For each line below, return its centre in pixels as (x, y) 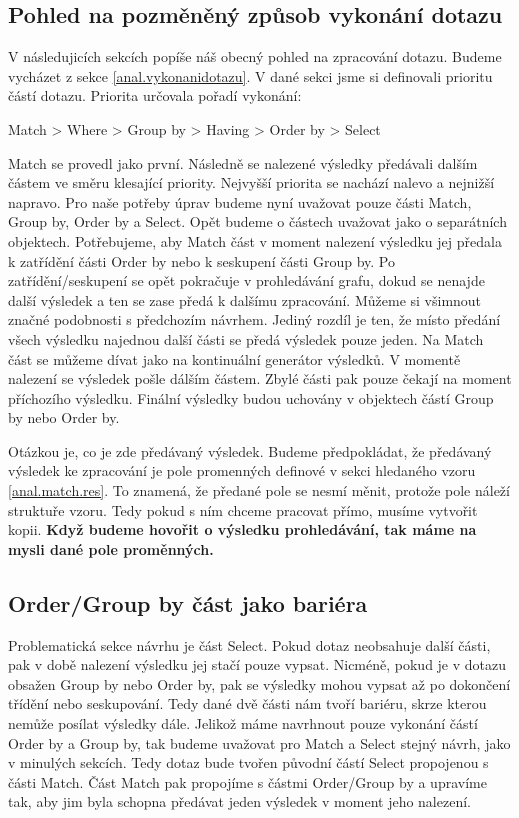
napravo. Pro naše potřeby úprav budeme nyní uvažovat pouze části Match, (240, 201)
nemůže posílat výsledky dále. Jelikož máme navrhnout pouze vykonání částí (243, 723)
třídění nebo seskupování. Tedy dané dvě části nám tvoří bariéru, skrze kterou (247, 703)
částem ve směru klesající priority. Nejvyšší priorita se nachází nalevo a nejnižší (251, 182)
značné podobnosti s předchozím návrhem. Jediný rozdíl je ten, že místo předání (254, 319)
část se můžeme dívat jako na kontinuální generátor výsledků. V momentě (234, 358)
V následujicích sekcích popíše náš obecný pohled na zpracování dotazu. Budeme (255, 56)
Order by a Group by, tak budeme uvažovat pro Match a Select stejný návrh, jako (259, 742)
